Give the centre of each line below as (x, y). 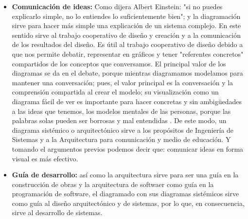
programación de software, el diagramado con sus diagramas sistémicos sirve (125, 194)
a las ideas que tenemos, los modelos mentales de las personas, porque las (121, 111)
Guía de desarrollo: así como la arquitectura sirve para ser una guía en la (125, 175)
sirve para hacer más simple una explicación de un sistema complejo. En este (126, 25)
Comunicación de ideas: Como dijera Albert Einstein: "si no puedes (117, 6)
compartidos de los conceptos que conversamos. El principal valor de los (119, 63)
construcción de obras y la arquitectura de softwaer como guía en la (113, 184)
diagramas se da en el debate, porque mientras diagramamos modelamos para (127, 73)
